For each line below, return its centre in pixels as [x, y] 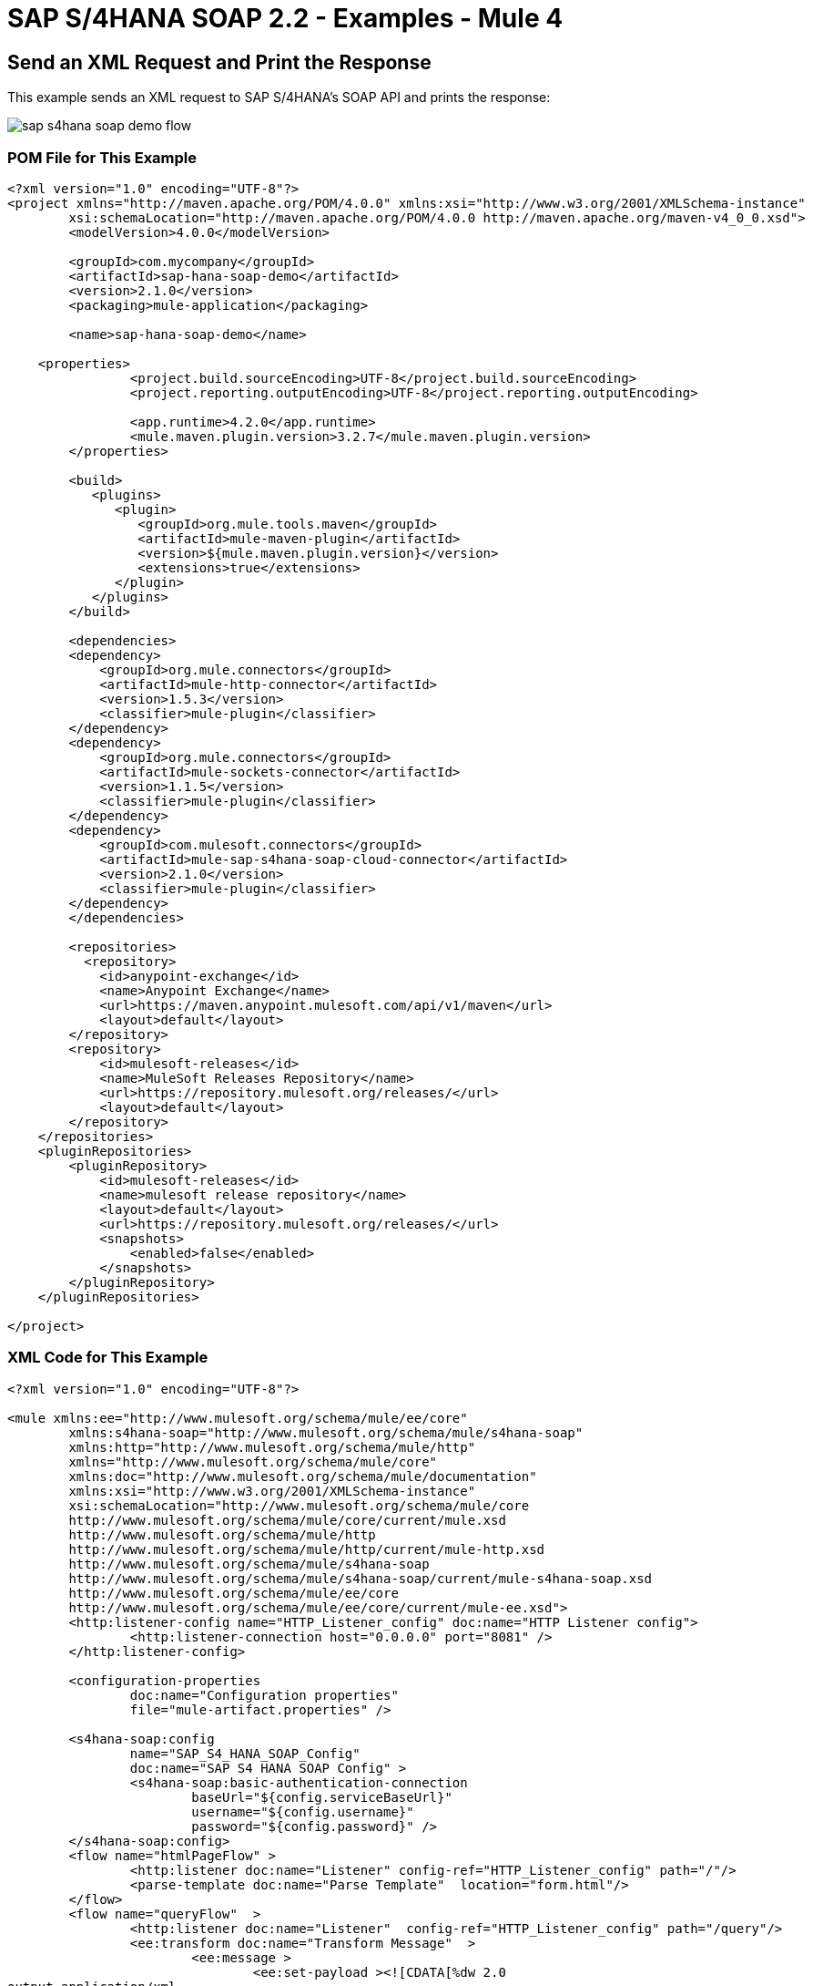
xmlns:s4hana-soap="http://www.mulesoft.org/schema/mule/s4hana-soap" [326, 1432]
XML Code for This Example [108, 1358]
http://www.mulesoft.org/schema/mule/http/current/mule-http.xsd [307, 1549]
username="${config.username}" [303, 1811]
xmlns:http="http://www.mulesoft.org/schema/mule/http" [272, 1447]
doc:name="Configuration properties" [264, 1695]
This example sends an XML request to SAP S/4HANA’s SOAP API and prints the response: [279, 98]
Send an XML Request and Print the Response [219, 62]
